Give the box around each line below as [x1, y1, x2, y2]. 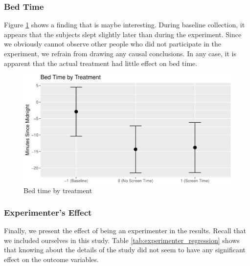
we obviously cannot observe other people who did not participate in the [4, 39, 222, 49]
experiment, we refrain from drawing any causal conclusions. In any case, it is [4, 48, 237, 58]
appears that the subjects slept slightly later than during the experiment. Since [4, 29, 242, 39]
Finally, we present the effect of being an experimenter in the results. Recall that [4, 225, 247, 235]
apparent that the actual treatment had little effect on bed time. [4, 58, 198, 68]
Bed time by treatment [23, 185, 92, 196]
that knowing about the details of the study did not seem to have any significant [4, 244, 246, 255]
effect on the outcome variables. [4, 254, 99, 264]
